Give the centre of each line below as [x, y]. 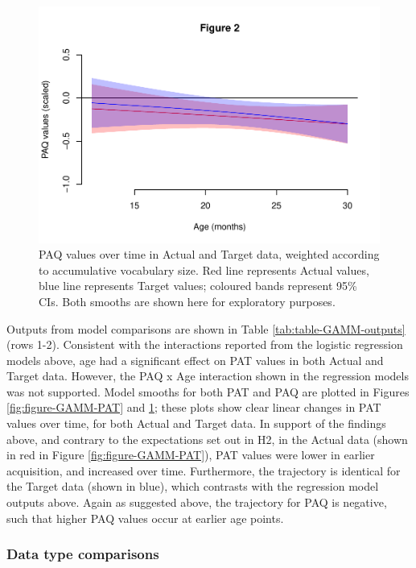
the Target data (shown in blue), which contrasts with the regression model [193, 486]
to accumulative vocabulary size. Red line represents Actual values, [204, 269]
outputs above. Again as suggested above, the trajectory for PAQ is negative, [197, 502]
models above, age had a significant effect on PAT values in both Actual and [195, 360]
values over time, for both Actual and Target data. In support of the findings [196, 423]
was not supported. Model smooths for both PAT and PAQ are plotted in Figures [208, 391]
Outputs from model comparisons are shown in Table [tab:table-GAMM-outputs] [206, 328]
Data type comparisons [83, 554]
